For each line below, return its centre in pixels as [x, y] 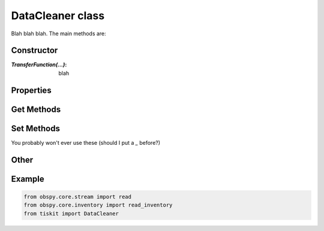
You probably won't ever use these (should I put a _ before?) [86, 142]
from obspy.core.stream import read [78, 197]
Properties [31, 90]
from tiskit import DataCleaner [71, 213]
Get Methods [36, 109]
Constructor [34, 51]
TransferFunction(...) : [39, 65]
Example [28, 179]
